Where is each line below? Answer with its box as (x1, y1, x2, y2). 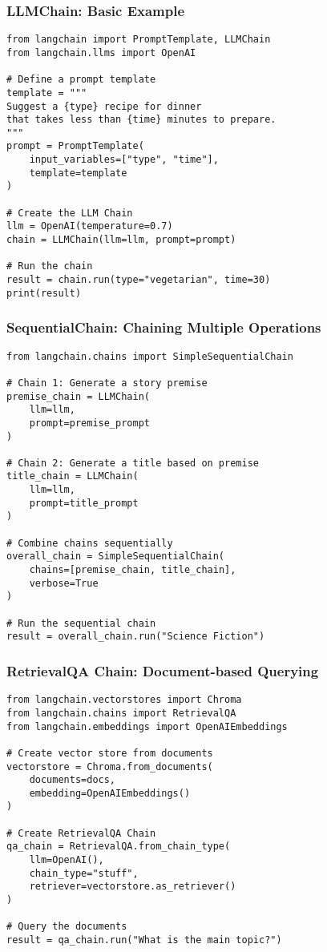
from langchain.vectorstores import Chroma (6, 694, 242, 706)
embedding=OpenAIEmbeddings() (29, 787, 191, 799)
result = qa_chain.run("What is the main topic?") (6, 934, 282, 946)
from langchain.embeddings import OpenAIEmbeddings (6, 720, 288, 732)
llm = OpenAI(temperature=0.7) (6, 220, 173, 232)
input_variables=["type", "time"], (29, 154, 219, 166)
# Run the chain (6, 260, 93, 272)
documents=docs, (29, 774, 116, 786)
